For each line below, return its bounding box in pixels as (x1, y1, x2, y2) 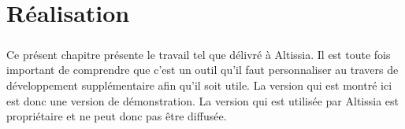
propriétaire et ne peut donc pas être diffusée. (6, 108, 227, 124)
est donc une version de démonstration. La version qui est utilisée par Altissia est (6, 92, 399, 109)
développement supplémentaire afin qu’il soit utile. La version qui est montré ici (6, 76, 392, 93)
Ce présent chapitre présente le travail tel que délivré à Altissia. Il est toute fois (6, 46, 391, 62)
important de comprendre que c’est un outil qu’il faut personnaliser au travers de (6, 61, 399, 78)
